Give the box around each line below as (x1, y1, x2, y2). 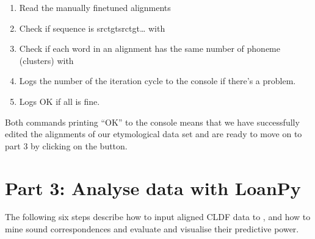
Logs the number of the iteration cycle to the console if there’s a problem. (19, 74, 296, 87)
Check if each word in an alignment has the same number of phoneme (19, 42, 280, 55)
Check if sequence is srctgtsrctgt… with (19, 21, 165, 34)
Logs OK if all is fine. (19, 95, 100, 107)
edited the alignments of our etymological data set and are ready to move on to (5, 127, 302, 140)
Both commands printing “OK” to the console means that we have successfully (5, 115, 300, 128)
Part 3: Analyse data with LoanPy (5, 175, 301, 200)
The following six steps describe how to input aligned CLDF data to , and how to (5, 210, 311, 223)
